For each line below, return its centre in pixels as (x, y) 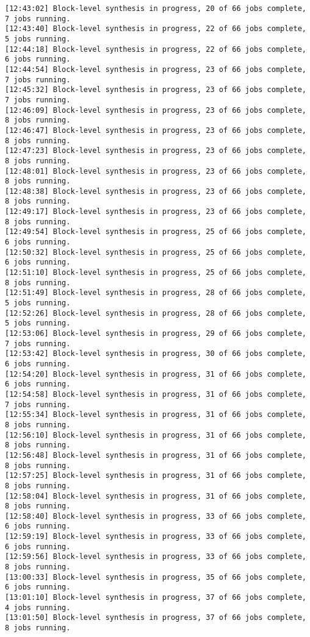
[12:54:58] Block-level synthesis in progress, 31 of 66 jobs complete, (156, 394)
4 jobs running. (38, 607)
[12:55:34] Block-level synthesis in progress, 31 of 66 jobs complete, (156, 415)
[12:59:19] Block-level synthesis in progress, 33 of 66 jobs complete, (156, 537)
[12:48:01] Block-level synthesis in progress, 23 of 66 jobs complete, (156, 171)
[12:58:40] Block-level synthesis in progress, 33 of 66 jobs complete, (156, 516)
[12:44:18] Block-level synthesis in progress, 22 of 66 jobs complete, (156, 49)
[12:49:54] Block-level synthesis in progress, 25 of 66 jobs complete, (156, 232)
